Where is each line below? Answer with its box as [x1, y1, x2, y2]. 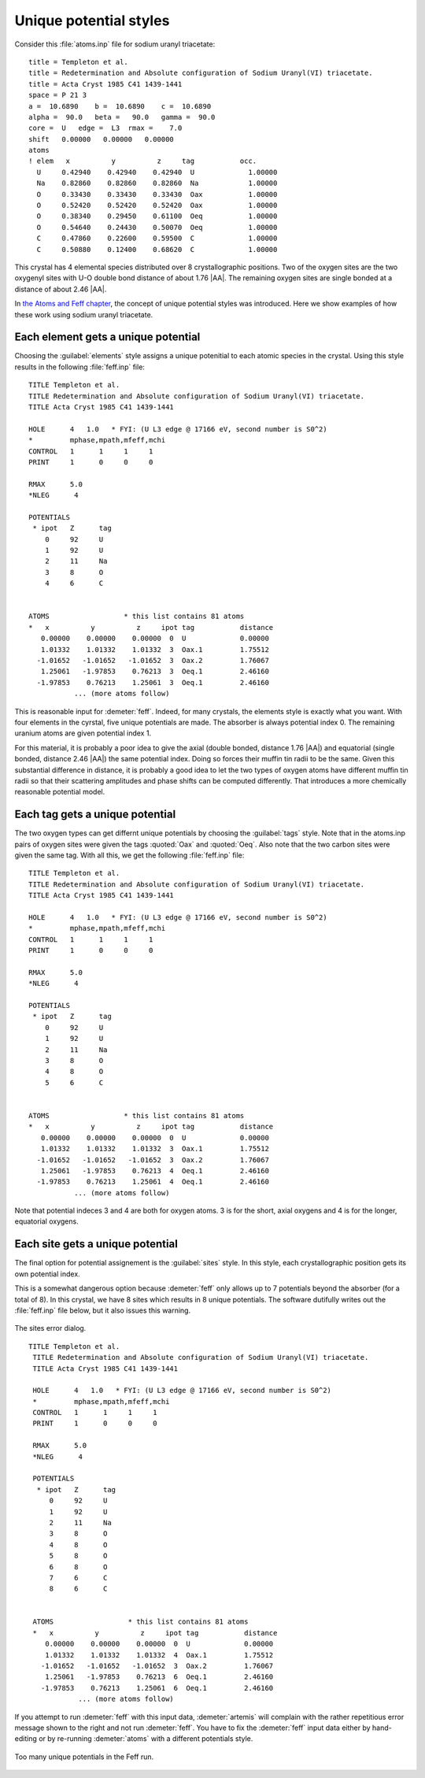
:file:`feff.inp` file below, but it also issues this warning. [14, 1306, 191, 1315]
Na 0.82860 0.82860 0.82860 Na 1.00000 [36, 179, 278, 188]
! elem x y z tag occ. [28, 157, 257, 165]
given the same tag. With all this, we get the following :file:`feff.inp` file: [14, 850, 245, 860]
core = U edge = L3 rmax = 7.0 [28, 124, 183, 133]
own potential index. [14, 1269, 80, 1279]
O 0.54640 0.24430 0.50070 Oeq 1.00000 [36, 223, 278, 232]
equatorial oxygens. [14, 1217, 79, 1226]
